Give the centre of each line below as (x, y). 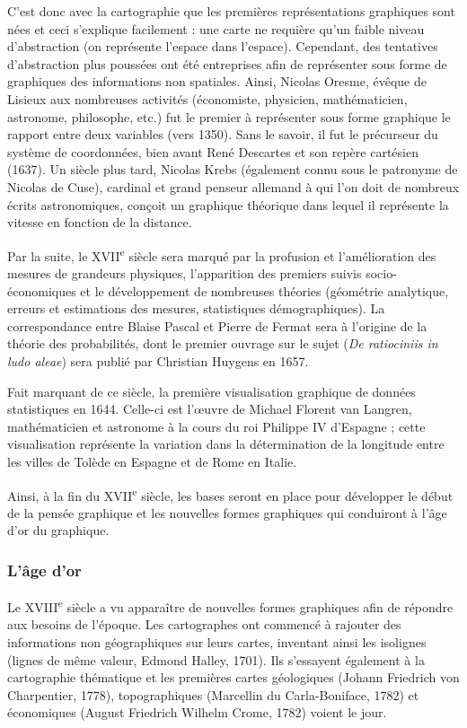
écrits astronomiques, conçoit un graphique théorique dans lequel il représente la (228, 204)
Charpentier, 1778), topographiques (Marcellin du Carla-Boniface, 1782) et (213, 694)
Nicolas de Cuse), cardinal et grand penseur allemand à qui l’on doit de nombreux (233, 186)
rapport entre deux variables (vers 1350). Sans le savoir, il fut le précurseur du (223, 134)
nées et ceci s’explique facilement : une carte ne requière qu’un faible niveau (216, 28)
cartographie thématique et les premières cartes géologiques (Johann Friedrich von (233, 677)
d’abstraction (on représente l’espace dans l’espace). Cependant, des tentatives (223, 46)
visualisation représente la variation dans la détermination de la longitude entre (226, 444)
